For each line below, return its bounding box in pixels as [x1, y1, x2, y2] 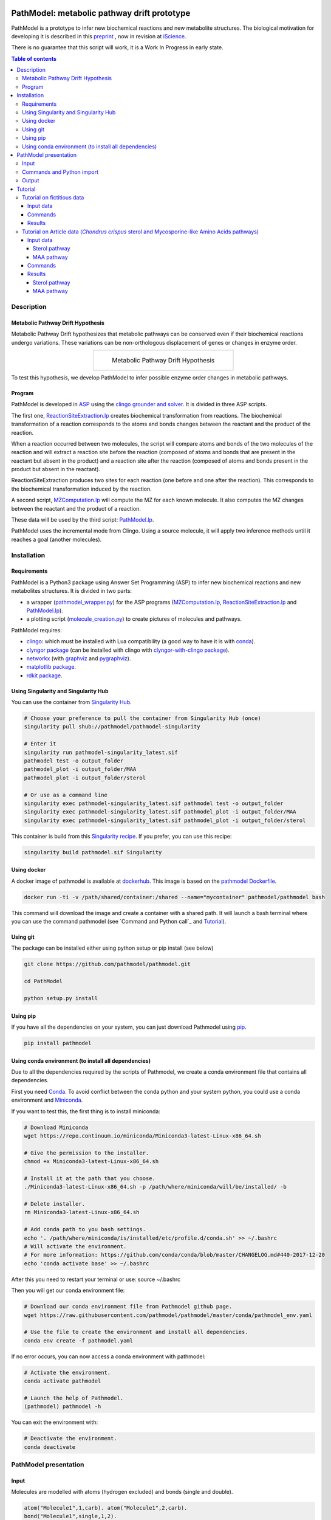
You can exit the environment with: [11, 1418, 98, 1426]
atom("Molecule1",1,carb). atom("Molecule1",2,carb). [24, 1505, 188, 1511]
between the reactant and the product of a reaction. [11, 505, 141, 512]
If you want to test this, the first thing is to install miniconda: [11, 1107, 161, 1115]
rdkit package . [26, 672, 63, 679]
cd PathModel [24, 978, 63, 985]
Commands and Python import [22, 168, 98, 176]
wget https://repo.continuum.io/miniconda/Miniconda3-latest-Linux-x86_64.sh [24, 1132, 261, 1139]
